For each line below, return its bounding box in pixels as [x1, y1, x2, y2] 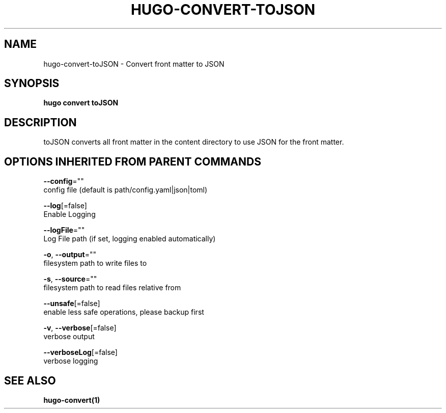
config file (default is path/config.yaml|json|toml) [43, 185, 208, 195]
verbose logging [43, 356, 98, 366]
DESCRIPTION [4, 116, 77, 129]
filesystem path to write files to [43, 259, 147, 268]
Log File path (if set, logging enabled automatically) [43, 234, 216, 243]
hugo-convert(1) [43, 395, 100, 404]
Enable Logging [43, 210, 96, 219]
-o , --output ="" [43, 250, 97, 259]
